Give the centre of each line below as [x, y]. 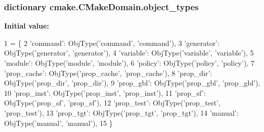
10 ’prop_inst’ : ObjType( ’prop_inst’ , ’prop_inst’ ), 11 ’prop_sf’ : [105, 93]
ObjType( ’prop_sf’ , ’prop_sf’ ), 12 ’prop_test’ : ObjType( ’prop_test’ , [112, 103]
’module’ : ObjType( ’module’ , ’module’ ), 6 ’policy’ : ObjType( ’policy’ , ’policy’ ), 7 [129, 63]
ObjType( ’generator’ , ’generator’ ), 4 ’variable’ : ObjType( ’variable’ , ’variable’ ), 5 [129, 53]
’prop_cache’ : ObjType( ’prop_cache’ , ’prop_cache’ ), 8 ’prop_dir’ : [108, 73]
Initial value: [27, 26]
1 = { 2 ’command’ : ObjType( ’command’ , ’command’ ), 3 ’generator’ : [112, 43]
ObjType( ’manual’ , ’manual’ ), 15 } [58, 123]
